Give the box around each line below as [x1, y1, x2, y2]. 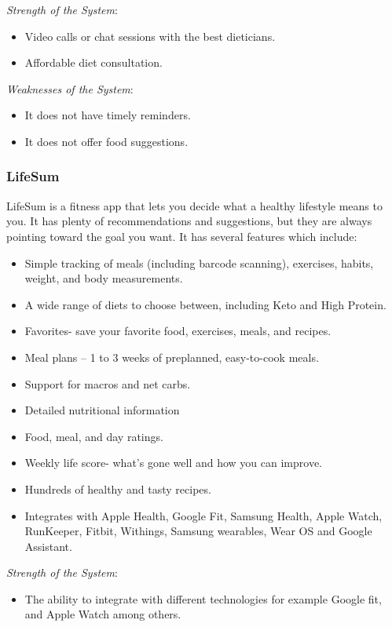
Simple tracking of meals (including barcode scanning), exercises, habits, [24, 254, 374, 271]
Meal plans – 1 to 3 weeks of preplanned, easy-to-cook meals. [24, 348, 319, 365]
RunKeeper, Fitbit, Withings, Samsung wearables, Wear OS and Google [24, 523, 372, 539]
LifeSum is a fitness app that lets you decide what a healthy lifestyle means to [6, 197, 383, 213]
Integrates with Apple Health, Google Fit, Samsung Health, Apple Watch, [24, 507, 383, 523]
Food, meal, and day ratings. [24, 428, 163, 444]
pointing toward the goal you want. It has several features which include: [6, 228, 357, 244]
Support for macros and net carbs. [24, 375, 191, 392]
